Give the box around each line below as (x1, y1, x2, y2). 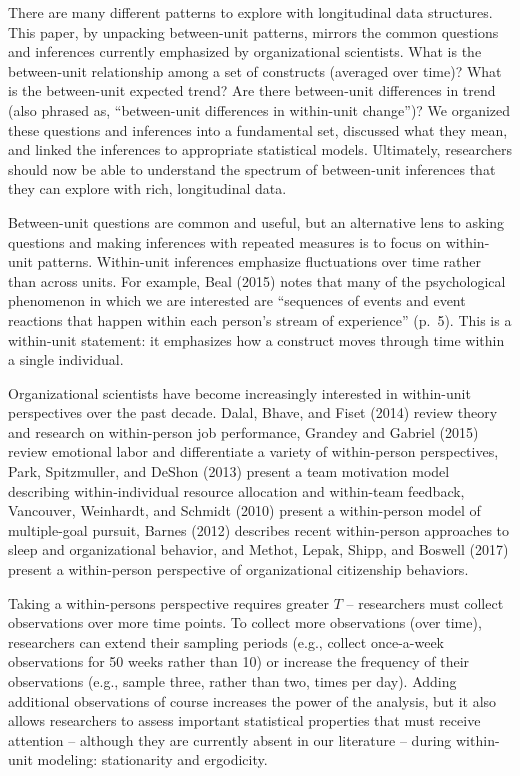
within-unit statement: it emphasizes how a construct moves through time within (8, 329, 505, 350)
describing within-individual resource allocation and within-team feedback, (8, 480, 465, 501)
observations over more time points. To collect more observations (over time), (8, 612, 482, 633)
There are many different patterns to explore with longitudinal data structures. (8, 2, 493, 22)
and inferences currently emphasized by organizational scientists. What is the (8, 41, 482, 62)
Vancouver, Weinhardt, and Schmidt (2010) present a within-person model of (8, 500, 481, 521)
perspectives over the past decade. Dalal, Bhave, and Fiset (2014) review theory (8, 402, 498, 423)
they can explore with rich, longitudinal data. (8, 178, 287, 199)
